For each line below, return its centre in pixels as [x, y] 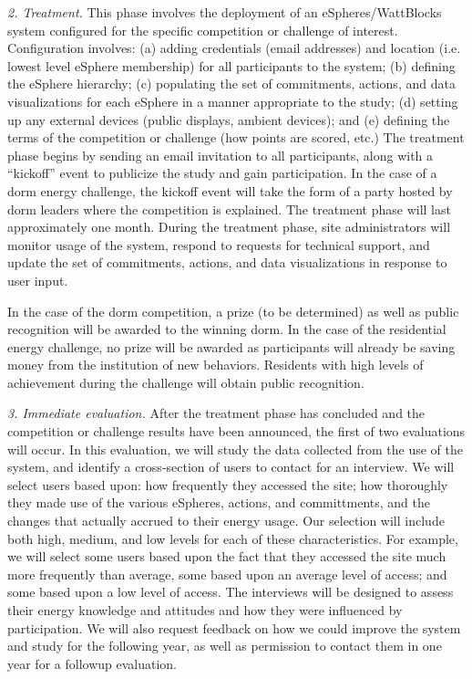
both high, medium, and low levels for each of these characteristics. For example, [233, 538]
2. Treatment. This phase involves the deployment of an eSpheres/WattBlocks [225, 12]
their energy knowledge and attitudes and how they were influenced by [205, 610]
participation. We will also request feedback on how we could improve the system [234, 627]
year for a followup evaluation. [92, 663]
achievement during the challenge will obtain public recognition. [186, 382]
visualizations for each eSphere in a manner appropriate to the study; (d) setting [233, 101]
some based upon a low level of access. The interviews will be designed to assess [231, 592]
